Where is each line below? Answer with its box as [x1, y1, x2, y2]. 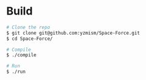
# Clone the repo [6, 24, 50, 30]
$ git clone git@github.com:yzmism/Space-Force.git [6, 30, 140, 36]
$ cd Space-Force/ [6, 35, 53, 42]
